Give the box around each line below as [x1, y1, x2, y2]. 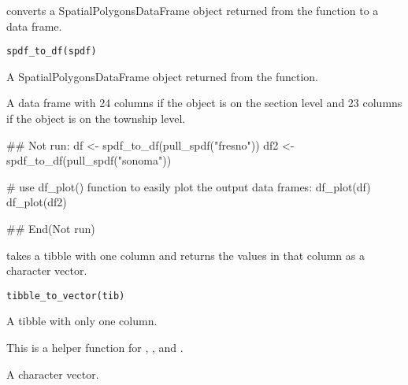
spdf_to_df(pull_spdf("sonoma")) [6, 152, 172, 168]
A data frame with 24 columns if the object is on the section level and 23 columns [6, 94, 402, 111]
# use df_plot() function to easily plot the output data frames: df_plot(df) [6, 178, 371, 194]
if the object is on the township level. [6, 110, 186, 127]
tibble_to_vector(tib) [6, 290, 125, 302]
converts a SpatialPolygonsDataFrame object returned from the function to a [6, 2, 379, 18]
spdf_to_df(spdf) [6, 46, 97, 57]
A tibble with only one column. [6, 313, 158, 329]
